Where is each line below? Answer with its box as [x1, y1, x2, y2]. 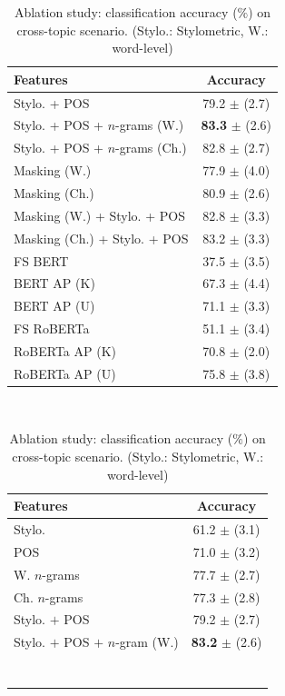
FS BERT [14, 251, 69, 270]
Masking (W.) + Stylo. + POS [14, 205, 185, 224]
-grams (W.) [115, 115, 184, 134]
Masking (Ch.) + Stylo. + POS [14, 228, 189, 247]
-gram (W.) [115, 632, 179, 651]
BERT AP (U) [14, 296, 95, 315]
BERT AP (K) [14, 273, 95, 293]
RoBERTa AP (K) [14, 341, 116, 360]
